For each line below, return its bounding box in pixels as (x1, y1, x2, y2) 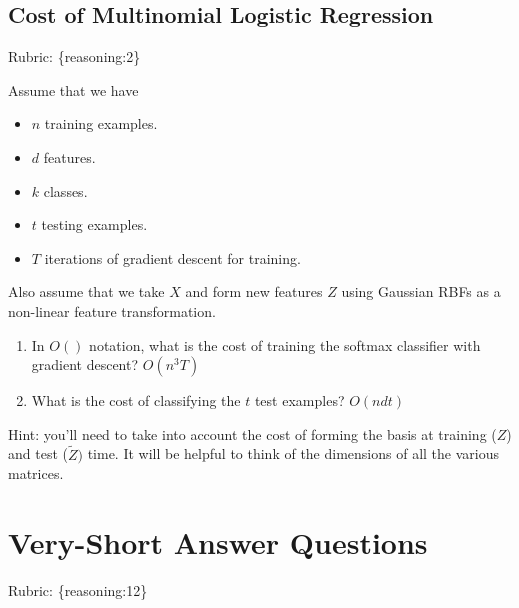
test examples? (254, 390, 345, 411)
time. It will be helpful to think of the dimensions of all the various (87, 443, 499, 464)
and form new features (185, 281, 323, 302)
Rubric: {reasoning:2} (8, 46, 141, 67)
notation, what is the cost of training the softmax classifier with (89, 334, 481, 355)
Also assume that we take (8, 281, 165, 302)
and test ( (8, 443, 68, 464)
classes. (43, 180, 88, 201)
